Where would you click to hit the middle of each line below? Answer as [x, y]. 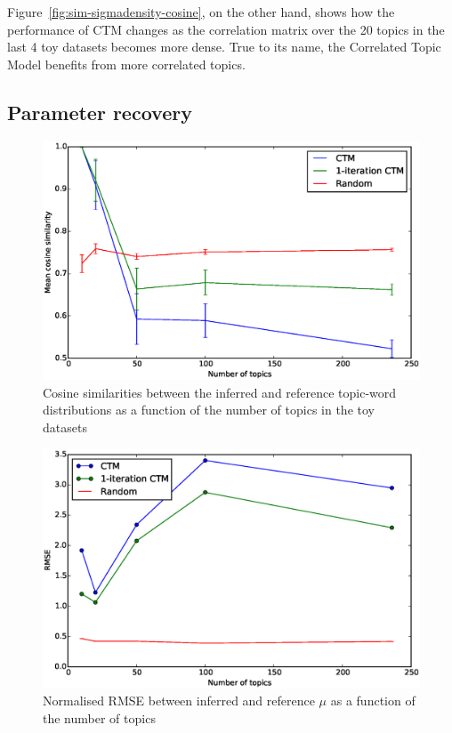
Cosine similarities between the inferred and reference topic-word [220, 392]
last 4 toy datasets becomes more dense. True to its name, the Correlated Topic [224, 47]
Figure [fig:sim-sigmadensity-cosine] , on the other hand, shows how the [201, 12]
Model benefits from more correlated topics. [126, 64]
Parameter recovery [100, 112]
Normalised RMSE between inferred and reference [179, 701]
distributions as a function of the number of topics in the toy [209, 410]
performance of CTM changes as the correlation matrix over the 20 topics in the [226, 29]
